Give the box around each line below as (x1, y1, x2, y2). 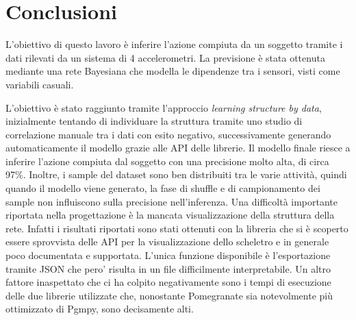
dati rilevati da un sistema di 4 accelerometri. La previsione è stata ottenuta (5, 50, 325, 64)
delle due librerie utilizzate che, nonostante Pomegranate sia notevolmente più (5, 288, 333, 302)
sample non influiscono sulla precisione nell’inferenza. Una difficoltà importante (5, 194, 338, 208)
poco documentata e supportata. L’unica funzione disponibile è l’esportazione (5, 248, 331, 262)
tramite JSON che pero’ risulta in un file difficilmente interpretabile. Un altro (5, 261, 331, 275)
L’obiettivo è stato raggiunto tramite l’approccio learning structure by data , (5, 100, 322, 114)
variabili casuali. (5, 77, 74, 91)
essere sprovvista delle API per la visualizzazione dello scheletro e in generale (5, 234, 329, 249)
